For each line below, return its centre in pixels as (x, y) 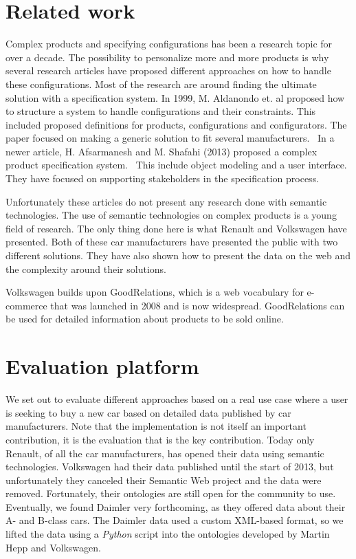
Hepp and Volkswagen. (53, 547)
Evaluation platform (102, 366)
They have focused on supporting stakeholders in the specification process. (163, 178)
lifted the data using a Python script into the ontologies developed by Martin (168, 534)
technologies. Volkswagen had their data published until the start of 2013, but (170, 467)
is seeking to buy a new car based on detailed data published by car (148, 412)
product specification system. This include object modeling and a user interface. (176, 165)
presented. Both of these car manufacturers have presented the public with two (172, 242)
